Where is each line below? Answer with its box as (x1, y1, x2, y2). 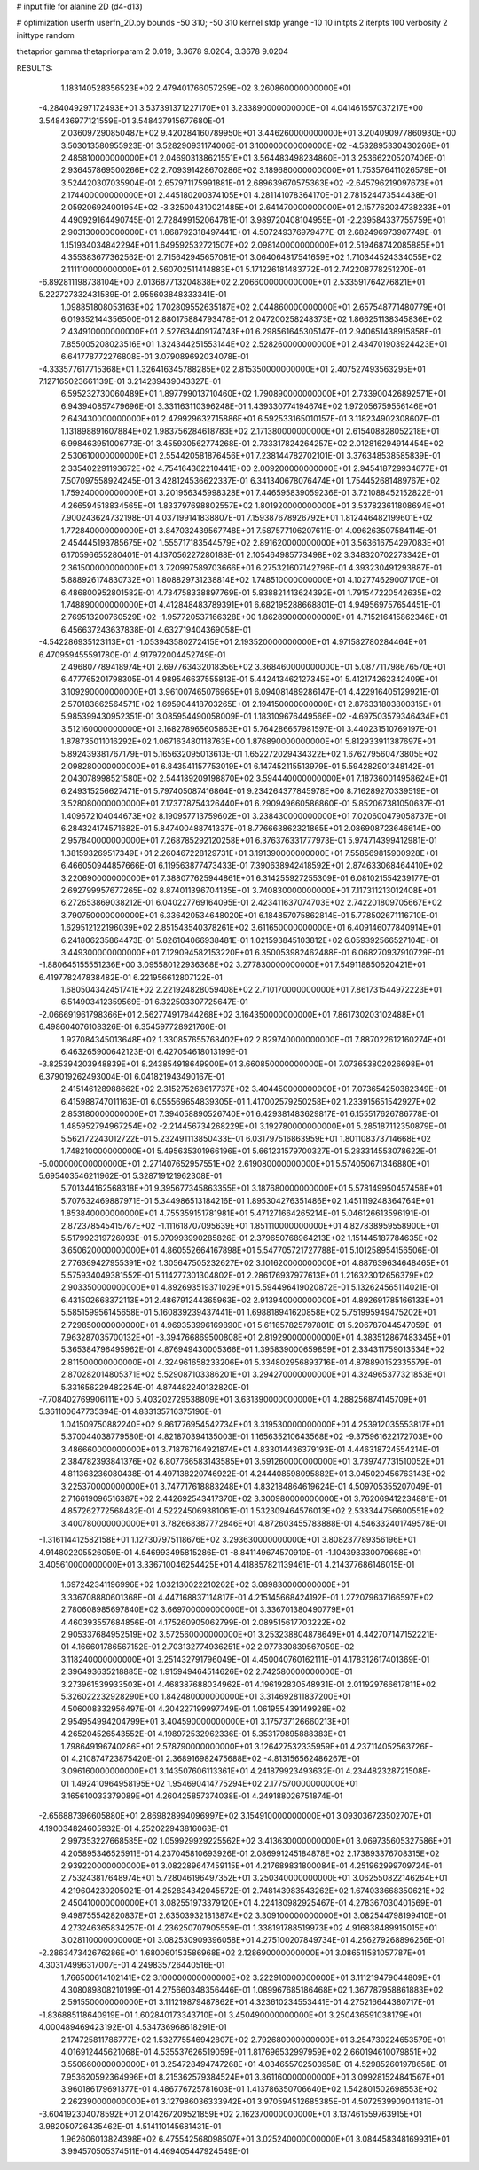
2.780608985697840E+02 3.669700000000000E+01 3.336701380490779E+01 (60, 1604, 355, 1615)
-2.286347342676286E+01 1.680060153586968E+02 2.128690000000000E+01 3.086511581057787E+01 (38, 1947, 426, 1958)
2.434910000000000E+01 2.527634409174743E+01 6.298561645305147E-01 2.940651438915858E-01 (60, 326, 442, 337)
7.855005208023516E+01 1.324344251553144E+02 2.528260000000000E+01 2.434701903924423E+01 (60, 338, 448, 350)
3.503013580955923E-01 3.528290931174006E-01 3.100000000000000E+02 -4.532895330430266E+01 (60, 140, 450, 151)
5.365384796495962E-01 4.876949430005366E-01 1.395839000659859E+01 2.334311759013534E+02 (60, 1344, 445, 1355)
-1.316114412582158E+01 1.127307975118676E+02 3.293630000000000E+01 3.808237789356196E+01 (38, 1535, 417, 1545)
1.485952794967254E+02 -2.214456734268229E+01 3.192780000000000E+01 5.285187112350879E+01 (60, 1120, 447, 1131)
